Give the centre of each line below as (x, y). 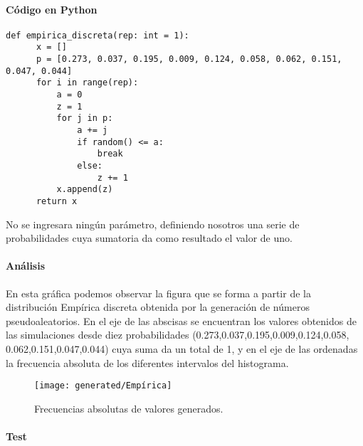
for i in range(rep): (87, 83)
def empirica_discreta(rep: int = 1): (98, 35)
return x (57, 201)
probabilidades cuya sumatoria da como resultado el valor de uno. (149, 238)
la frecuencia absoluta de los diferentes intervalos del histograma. (147, 362)
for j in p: (85, 118)
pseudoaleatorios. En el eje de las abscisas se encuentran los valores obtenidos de (181, 320)
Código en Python (52, 9)
